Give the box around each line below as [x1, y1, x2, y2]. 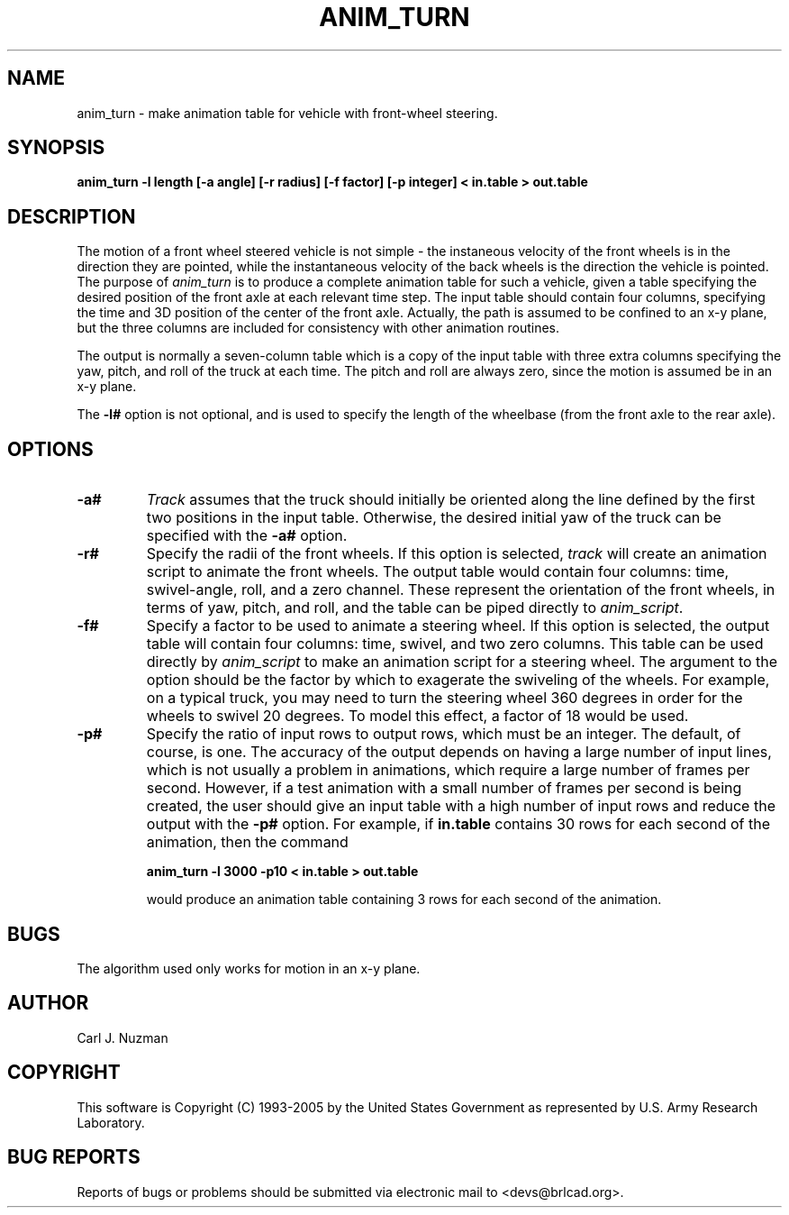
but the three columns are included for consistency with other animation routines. [77, 320, 560, 336]
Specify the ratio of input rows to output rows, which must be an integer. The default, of [146, 725, 741, 744]
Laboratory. [77, 1114, 145, 1130]
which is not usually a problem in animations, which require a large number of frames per [146, 761, 750, 780]
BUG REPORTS [7, 1146, 141, 1169]
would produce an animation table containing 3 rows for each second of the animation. [146, 891, 662, 908]
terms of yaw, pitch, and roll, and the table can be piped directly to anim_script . [146, 598, 684, 617]
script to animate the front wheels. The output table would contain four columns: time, [146, 562, 730, 581]
